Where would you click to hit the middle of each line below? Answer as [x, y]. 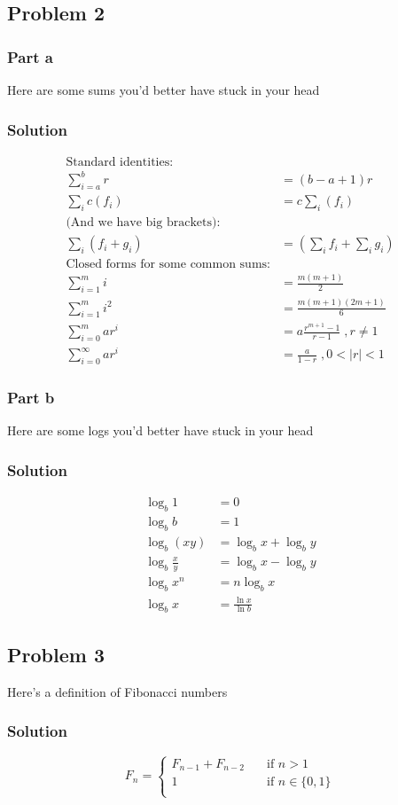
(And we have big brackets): [143, 223]
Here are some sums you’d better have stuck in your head [164, 90]
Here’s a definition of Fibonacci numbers [117, 691]
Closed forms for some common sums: [168, 265]
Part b [31, 398]
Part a [30, 56]
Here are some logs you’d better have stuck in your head [160, 430]
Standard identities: [120, 162]
